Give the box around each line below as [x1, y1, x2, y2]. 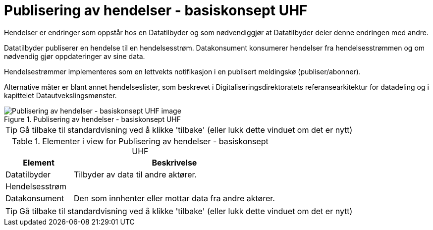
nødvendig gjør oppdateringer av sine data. [4, 52, 145, 60]
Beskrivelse [152, 157, 197, 168]
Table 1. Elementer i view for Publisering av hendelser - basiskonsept [12, 136, 269, 146]
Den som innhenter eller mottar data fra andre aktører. [73, 193, 275, 203]
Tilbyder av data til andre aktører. [73, 169, 197, 179]
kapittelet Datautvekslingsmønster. [4, 91, 117, 100]
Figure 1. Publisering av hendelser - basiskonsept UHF [4, 115, 181, 123]
